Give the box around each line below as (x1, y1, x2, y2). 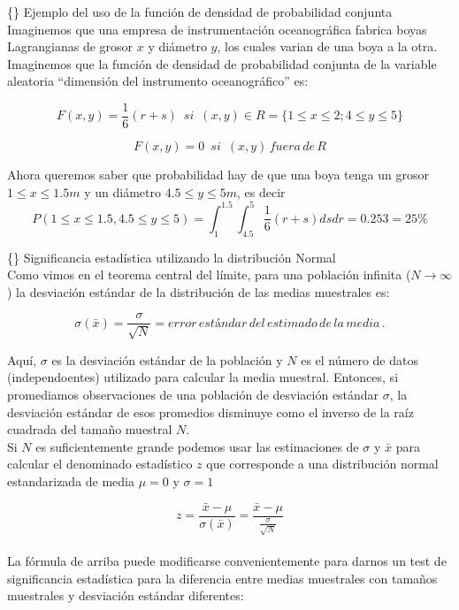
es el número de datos (301, 350, 418, 369)
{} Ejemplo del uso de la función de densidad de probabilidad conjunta (7, 3, 393, 20)
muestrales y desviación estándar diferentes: (7, 586, 244, 605)
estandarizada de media (7, 471, 135, 490)
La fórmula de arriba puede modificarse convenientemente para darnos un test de (7, 552, 447, 570)
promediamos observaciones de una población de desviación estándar (7, 385, 379, 403)
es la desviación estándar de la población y (51, 350, 283, 369)
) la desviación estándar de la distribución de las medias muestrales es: (7, 282, 390, 301)
